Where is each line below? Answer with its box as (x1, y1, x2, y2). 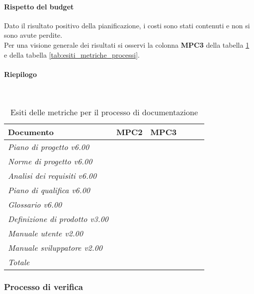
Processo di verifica (4, 281, 83, 293)
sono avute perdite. (4, 30, 63, 40)
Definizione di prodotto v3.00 (8, 213, 109, 224)
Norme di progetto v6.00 (8, 155, 92, 167)
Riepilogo (4, 69, 37, 79)
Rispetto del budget (4, 1, 74, 11)
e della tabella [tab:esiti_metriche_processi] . (4, 49, 140, 60)
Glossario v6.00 (8, 198, 62, 210)
